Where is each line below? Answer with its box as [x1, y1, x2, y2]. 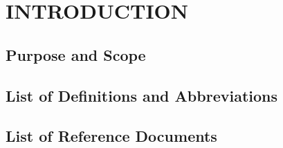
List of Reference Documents [6, 125, 217, 147]
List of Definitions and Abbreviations [6, 84, 277, 106]
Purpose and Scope [6, 44, 146, 65]
